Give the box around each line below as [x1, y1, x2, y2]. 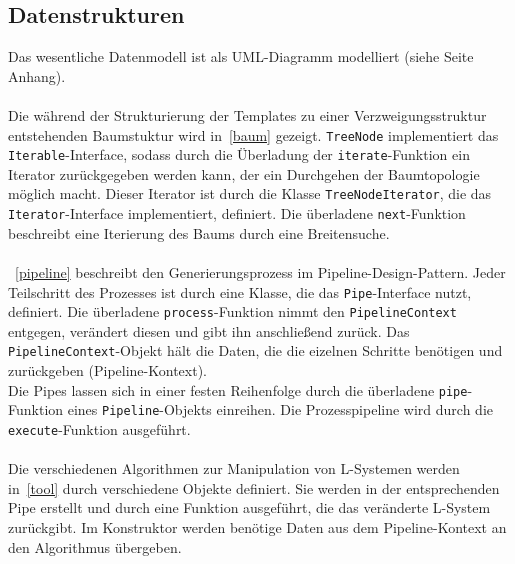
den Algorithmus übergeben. [8, 536, 182, 557]
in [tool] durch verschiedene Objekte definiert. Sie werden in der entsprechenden [8, 477, 500, 498]
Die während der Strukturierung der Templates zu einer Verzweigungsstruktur [8, 104, 487, 125]
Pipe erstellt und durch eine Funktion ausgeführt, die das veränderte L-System [8, 497, 491, 518]
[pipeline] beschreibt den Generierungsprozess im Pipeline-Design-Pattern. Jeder [15, 261, 506, 282]
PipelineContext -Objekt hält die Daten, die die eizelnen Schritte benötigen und [8, 340, 503, 361]
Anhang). [8, 65, 66, 86]
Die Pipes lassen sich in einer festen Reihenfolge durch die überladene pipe [8, 379, 468, 400]
